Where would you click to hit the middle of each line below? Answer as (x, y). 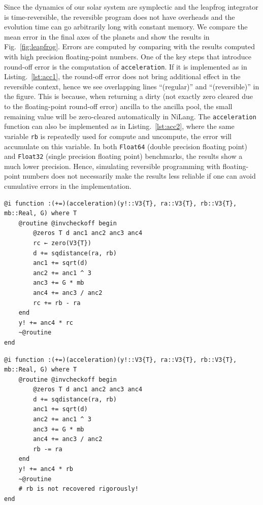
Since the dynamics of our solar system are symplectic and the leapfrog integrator (131, 7)
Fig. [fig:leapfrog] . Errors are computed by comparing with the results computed (130, 46)
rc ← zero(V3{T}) (62, 243)
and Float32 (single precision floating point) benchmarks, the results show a (123, 156)
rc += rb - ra (57, 303)
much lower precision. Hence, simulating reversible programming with (112, 166)
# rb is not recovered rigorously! (78, 489)
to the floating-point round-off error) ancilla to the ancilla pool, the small (118, 106)
